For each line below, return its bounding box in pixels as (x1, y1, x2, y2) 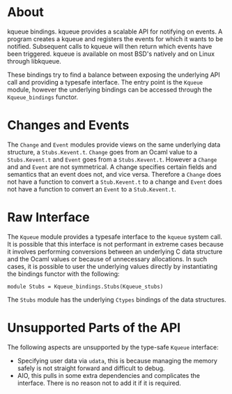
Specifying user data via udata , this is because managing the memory (17, 356, 218, 365)
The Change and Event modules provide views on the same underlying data (7, 140, 221, 149)
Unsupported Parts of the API (7, 320, 181, 335)
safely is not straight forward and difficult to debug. (17, 364, 165, 372)
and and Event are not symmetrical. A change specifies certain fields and (7, 162, 217, 171)
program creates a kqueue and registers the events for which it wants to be (7, 34, 224, 43)
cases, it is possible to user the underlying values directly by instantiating (7, 262, 218, 270)
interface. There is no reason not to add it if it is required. (17, 379, 181, 387)
